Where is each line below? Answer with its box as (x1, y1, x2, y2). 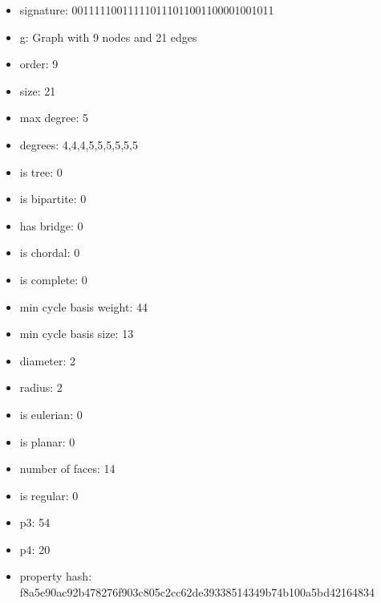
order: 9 (19, 55, 59, 72)
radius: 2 (19, 379, 63, 396)
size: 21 (19, 82, 56, 99)
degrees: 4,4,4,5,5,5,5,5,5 (19, 136, 138, 153)
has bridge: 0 (19, 217, 83, 234)
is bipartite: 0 (19, 190, 87, 207)
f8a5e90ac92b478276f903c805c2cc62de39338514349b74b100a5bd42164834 (19, 584, 375, 601)
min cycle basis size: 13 (19, 325, 134, 342)
